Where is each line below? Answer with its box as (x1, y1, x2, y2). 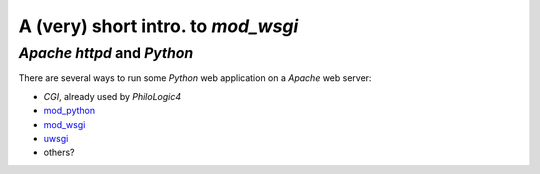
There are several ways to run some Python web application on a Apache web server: (18, 72, 372, 84)
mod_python (43, 105, 95, 117)
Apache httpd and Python (18, 44, 194, 62)
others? (43, 146, 75, 159)
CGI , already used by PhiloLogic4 (43, 90, 182, 102)
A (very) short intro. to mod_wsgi (18, 15, 299, 37)
